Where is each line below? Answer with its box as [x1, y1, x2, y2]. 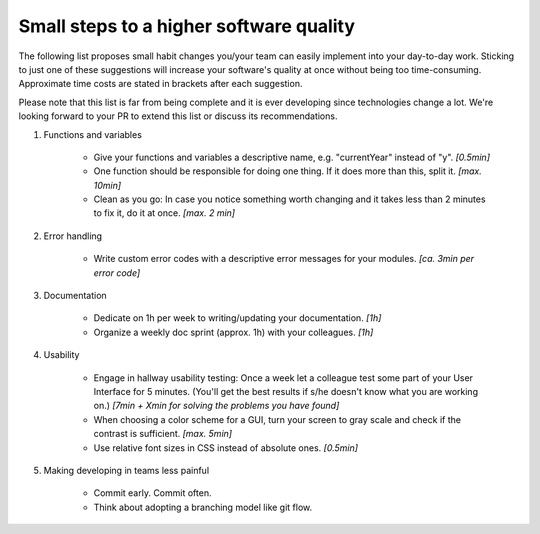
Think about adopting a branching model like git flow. [93, 501, 313, 513]
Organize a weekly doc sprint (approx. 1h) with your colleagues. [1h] [93, 326, 374, 338]
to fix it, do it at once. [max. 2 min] [93, 207, 235, 219]
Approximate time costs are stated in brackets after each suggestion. [18, 78, 303, 90]
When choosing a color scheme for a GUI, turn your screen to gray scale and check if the [93, 413, 462, 425]
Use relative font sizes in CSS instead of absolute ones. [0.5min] [93, 441, 359, 454]
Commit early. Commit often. [93, 487, 212, 499]
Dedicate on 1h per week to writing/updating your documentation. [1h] [93, 312, 382, 324]
